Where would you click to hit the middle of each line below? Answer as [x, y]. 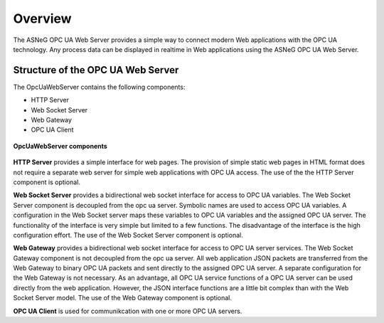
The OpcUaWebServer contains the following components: [99, 87]
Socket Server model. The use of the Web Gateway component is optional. [123, 298]
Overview [42, 18]
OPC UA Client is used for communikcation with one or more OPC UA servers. [128, 311]
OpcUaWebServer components [60, 146]
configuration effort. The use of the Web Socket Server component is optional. [128, 235]
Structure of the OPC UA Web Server [96, 70]
